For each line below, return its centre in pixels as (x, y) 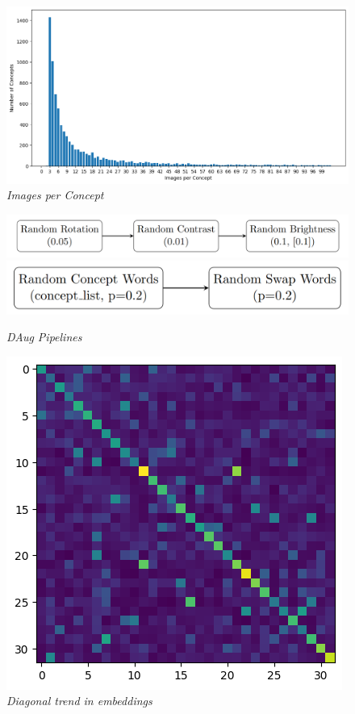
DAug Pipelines (44, 337)
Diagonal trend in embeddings (79, 701)
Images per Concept (55, 195)
